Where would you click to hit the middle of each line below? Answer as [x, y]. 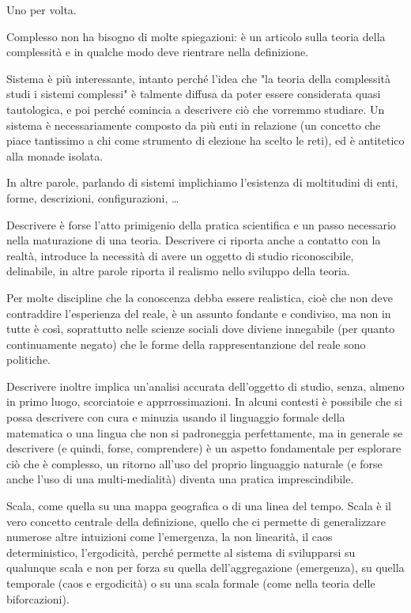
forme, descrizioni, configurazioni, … [93, 197]
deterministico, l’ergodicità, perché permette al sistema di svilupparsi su [181, 552]
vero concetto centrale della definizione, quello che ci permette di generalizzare [196, 521]
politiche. [29, 359]
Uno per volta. [41, 9]
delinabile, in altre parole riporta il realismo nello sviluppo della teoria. [178, 271]
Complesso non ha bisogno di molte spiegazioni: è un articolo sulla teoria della [196, 36]
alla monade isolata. [55, 155]
